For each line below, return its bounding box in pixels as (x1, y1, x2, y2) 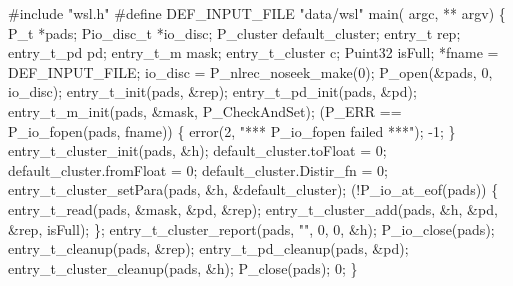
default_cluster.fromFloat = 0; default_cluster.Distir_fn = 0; (8, 159, 389, 180)
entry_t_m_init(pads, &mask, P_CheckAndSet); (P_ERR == (8, 100, 402, 121)
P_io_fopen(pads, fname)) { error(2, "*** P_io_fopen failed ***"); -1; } (8, 120, 456, 141)
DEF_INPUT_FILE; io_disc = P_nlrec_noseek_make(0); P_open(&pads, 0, (8, 61, 493, 82)
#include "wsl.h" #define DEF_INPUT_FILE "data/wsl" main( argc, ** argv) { (8, 3, 506, 23)
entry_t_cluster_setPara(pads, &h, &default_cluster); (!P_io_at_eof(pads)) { (8, 179, 499, 200)
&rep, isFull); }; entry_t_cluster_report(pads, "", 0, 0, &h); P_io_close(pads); (8, 218, 495, 239)
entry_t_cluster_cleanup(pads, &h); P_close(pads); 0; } (8, 257, 358, 278)
